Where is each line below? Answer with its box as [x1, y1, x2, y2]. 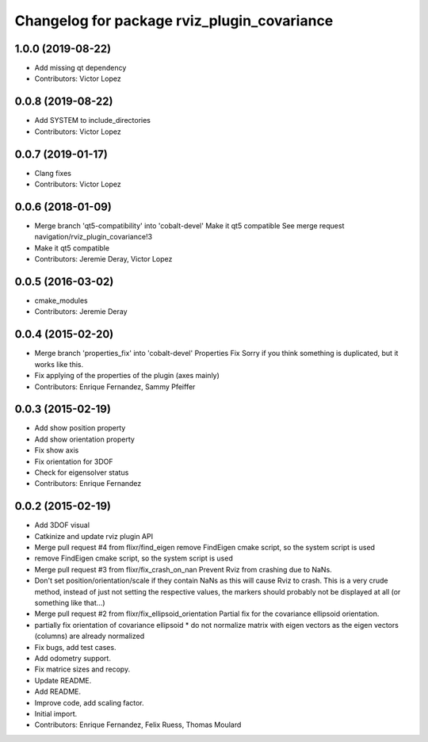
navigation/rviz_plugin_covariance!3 [34, 232, 153, 242]
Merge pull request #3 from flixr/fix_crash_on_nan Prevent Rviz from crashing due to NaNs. [34, 564, 332, 574]
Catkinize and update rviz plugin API [34, 531, 154, 541]
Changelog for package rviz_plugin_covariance [14, 12, 334, 29]
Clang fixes [34, 168, 71, 178]
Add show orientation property [34, 434, 135, 444]
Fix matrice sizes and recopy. [34, 664, 131, 674]
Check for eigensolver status [34, 468, 129, 477]
